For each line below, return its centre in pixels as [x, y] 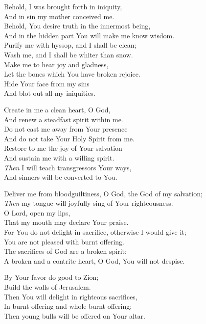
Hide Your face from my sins [47, 83]
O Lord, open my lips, [37, 212]
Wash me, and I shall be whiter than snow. [69, 54]
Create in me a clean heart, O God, [57, 109]
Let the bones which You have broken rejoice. [72, 74]
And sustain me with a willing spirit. [59, 157]
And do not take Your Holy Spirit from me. [69, 138]
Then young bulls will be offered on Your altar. [75, 315]
